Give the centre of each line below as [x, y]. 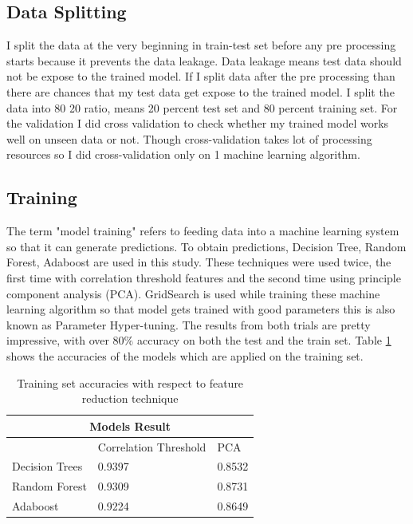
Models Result [130, 426]
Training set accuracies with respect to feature [130, 382]
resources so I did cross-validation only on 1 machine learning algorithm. [183, 154]
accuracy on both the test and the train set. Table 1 [264, 340]
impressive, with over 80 [65, 340]
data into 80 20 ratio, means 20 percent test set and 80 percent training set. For [202, 107]
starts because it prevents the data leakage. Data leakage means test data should [204, 60]
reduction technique [130, 398]
